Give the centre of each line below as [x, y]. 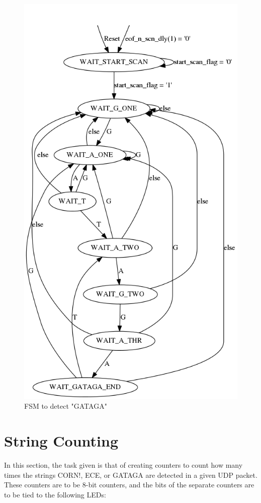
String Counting [61, 441]
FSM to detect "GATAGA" [66, 406]
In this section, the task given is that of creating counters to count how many [123, 464]
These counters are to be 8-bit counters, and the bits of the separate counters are [129, 485]
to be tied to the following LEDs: [55, 494]
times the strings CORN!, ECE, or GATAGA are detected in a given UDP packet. [131, 475]
